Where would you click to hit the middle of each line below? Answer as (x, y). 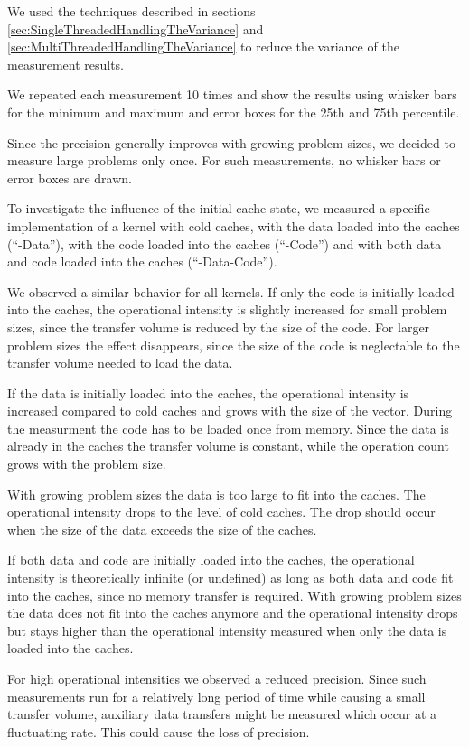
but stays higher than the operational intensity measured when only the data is (227, 630)
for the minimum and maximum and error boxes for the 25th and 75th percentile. (234, 112)
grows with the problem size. (87, 464)
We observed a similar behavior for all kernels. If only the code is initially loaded (231, 291)
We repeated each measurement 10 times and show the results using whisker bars (232, 94)
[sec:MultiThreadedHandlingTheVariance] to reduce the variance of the (203, 47)
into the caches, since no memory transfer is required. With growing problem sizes (234, 595)
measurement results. (66, 64)
